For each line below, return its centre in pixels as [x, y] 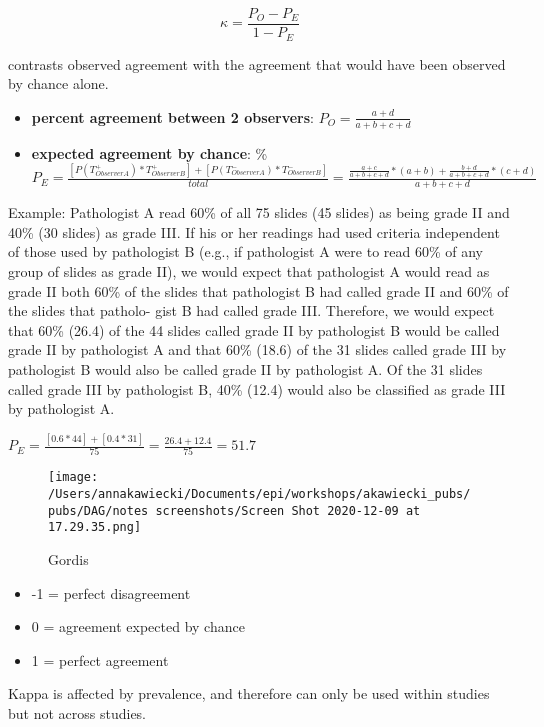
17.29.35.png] [95, 527]
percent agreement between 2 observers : [172, 116]
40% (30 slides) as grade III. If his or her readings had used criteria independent [254, 231]
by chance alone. [58, 83]
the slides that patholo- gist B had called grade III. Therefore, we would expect [251, 310]
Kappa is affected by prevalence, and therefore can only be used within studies [249, 693]
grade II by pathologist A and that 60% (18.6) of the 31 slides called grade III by [257, 349]
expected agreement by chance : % [149, 152]
